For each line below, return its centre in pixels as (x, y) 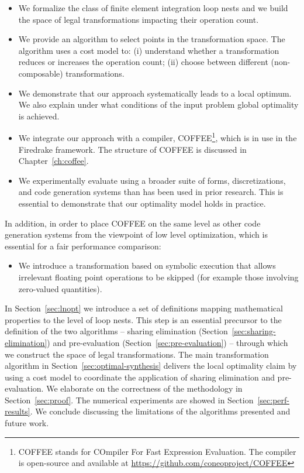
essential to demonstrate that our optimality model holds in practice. (142, 203)
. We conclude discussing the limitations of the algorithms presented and (160, 411)
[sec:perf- (274, 400)
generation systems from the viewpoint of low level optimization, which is (136, 234)
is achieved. (39, 116)
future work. (27, 423)
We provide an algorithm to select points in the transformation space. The (152, 39)
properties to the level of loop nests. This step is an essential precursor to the (143, 319)
